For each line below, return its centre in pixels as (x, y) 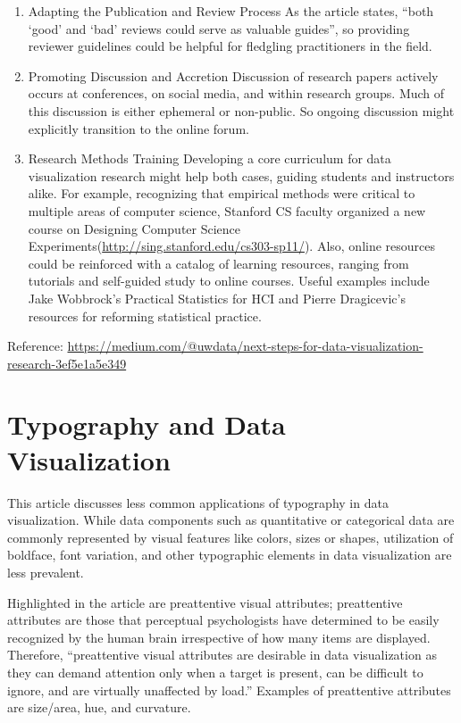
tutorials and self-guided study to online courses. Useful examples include (229, 281)
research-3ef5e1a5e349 (67, 363)
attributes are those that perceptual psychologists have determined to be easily (223, 620)
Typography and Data (147, 424)
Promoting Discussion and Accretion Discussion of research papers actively (233, 75)
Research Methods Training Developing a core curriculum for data (210, 158)
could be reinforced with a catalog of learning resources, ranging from (218, 263)
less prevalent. (46, 572)
